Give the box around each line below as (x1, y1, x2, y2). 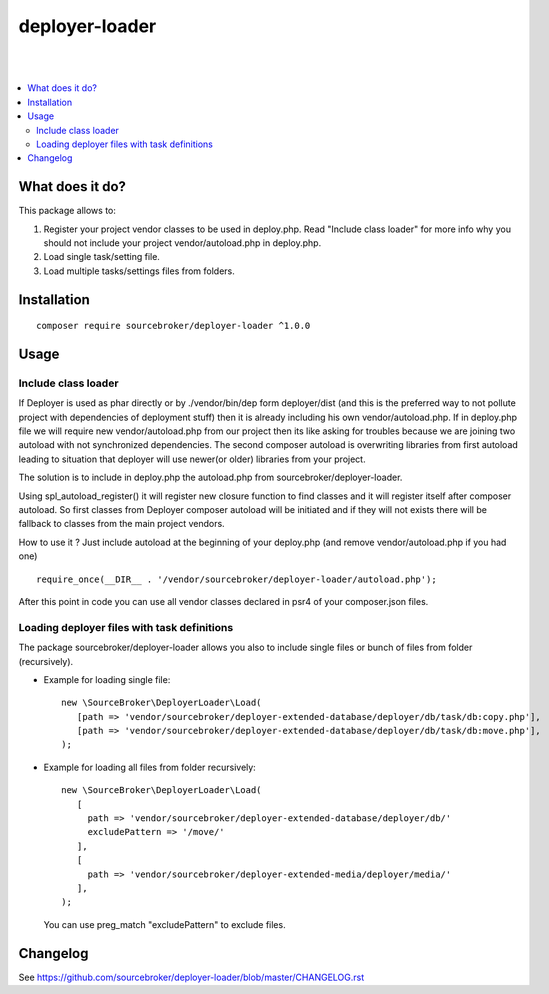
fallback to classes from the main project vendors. (18, 518, 225, 530)
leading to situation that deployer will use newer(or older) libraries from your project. (18, 453, 366, 465)
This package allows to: (18, 205, 117, 217)
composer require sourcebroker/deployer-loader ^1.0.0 (36, 320, 311, 332)
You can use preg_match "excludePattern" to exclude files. (43, 918, 286, 930)
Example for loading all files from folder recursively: (43, 761, 257, 773)
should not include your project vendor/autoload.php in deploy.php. (43, 236, 322, 249)
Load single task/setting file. (43, 251, 160, 263)
